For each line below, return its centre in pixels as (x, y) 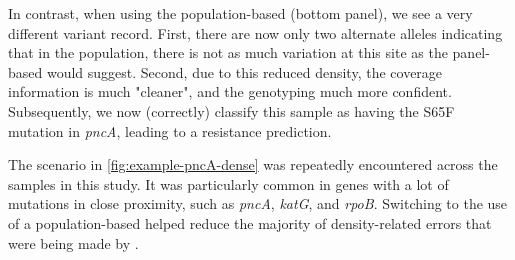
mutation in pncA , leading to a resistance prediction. (170, 130)
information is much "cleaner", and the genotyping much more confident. (230, 91)
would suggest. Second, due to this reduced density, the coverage (244, 71)
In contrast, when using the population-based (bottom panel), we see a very (240, 13)
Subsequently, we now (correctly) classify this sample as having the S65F (231, 110)
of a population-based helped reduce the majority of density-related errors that (250, 222)
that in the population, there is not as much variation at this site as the (228, 52)
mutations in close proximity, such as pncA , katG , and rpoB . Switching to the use (258, 203)
